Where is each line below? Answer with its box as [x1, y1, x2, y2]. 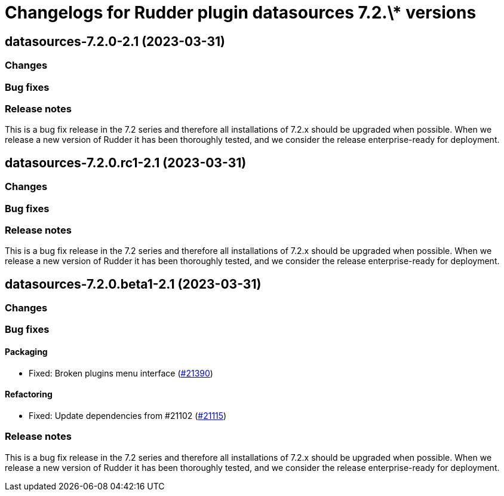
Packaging [5, 347, 48, 357]
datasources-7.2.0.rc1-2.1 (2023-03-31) [5, 155, 247, 170]
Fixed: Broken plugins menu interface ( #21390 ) [29, 368, 213, 378]
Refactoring [5, 389, 53, 400]
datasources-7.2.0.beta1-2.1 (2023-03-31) [5, 276, 262, 292]
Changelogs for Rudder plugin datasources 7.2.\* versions [5, 2, 477, 23]
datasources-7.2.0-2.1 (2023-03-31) [5, 33, 226, 49]
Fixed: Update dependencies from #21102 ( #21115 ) [29, 410, 227, 421]
